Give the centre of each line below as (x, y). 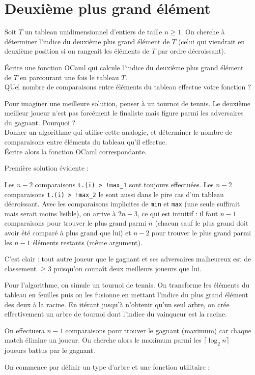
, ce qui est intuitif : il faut (178, 213)
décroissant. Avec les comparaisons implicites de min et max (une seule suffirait (122, 204)
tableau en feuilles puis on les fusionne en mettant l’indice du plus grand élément (126, 294)
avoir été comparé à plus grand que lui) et (68, 232)
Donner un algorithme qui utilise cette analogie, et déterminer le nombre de (118, 132)
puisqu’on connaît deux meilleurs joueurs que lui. (127, 268)
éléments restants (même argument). (87, 242)
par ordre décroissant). (192, 51)
